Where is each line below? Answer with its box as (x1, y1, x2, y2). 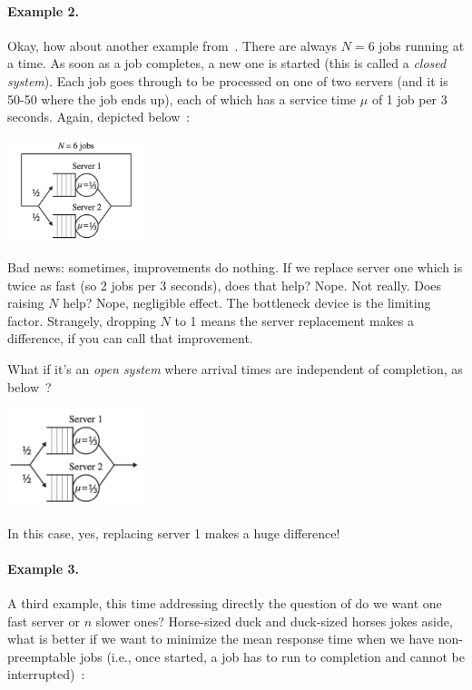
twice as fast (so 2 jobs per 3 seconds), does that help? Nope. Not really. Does (7, 275, 442, 294)
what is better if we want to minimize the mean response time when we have (7, 629, 434, 648)
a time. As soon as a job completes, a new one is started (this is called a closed (7, 54, 447, 73)
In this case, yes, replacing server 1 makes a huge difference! (7, 523, 340, 542)
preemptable (7, 646, 76, 665)
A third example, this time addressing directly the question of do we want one (7, 593, 442, 612)
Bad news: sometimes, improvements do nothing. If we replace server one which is (7, 258, 463, 277)
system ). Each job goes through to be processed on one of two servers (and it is (7, 71, 448, 90)
